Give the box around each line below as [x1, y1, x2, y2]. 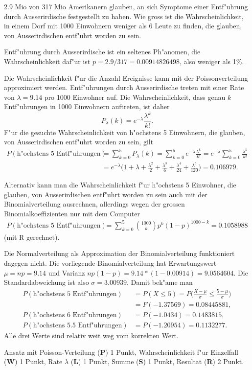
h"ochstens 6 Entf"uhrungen [33, 312, 117, 319]
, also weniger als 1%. [180, 56, 244, 66]
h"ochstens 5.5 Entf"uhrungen [33, 322, 122, 329]
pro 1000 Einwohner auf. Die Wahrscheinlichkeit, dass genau [44, 92, 226, 102]
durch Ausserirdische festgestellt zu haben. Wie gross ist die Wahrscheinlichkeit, [4, 11, 244, 21]
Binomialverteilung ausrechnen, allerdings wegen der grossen [4, 199, 185, 209]
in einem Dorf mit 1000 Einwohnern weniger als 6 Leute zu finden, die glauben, [4, 21, 242, 31]
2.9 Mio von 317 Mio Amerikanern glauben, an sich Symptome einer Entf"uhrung [4, 1, 248, 11]
